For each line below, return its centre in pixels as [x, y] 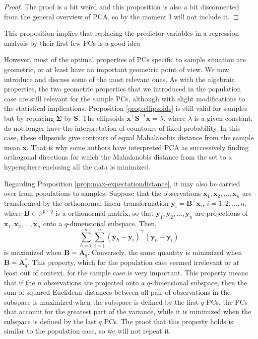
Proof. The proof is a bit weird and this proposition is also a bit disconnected [122, 6]
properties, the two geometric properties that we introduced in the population [123, 89]
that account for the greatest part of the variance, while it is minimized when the [128, 311]
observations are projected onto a [94, 282]
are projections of [222, 213]
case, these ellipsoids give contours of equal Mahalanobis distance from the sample [129, 137]
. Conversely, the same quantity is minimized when [165, 252]
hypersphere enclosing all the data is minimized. [77, 166]
